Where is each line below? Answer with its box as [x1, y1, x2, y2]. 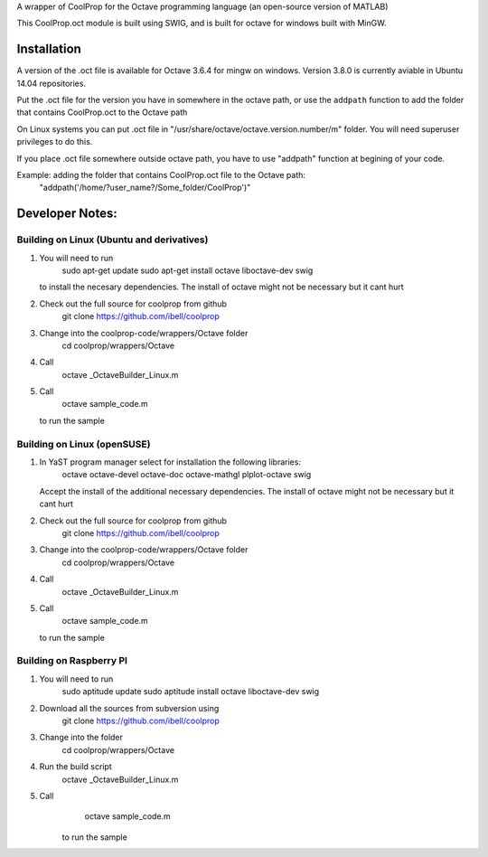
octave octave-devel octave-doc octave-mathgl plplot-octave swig [61, 469, 312, 480]
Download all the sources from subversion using [39, 702, 220, 713]
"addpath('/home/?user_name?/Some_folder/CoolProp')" [39, 182, 251, 193]
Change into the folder [39, 732, 124, 743]
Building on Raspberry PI [16, 655, 128, 667]
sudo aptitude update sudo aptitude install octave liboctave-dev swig [61, 686, 320, 697]
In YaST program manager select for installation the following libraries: [39, 457, 302, 467]
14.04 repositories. [16, 78, 86, 89]
